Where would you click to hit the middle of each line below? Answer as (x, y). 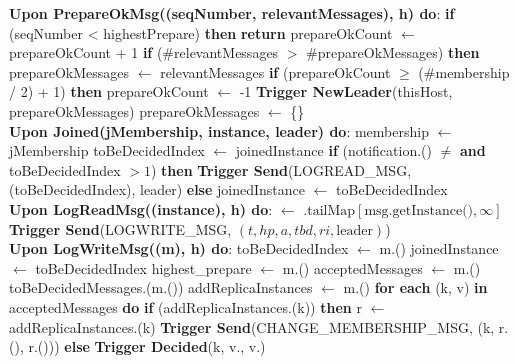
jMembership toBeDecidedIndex (107, 150)
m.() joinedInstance (439, 248)
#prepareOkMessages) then (393, 52)
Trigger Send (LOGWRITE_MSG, (120, 228)
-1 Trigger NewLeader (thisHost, (346, 91)
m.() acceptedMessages (352, 267)
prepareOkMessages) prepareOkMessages (134, 110)
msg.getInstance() (419, 210)
